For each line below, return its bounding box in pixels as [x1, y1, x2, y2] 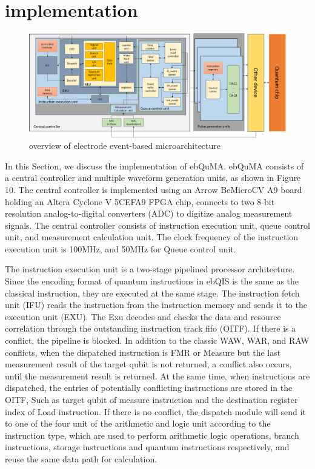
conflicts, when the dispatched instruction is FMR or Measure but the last [5, 346, 281, 358]
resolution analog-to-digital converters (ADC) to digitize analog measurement [5, 207, 293, 220]
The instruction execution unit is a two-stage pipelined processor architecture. [5, 263, 295, 275]
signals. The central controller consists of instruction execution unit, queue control [5, 218, 310, 231]
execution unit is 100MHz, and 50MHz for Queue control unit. [5, 242, 236, 255]
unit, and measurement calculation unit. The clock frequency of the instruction [5, 231, 299, 243]
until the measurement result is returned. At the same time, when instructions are [5, 369, 310, 382]
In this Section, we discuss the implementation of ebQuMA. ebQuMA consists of [5, 159, 304, 172]
